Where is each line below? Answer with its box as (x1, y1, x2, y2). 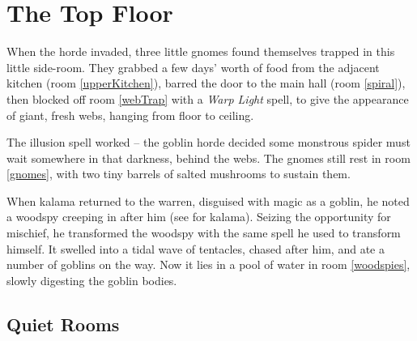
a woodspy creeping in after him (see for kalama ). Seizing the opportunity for (6, 208, 391, 225)
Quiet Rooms (6, 311, 120, 336)
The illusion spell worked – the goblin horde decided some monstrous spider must (6, 134, 411, 151)
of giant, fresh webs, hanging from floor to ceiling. (6, 106, 254, 123)
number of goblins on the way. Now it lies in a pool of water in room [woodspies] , (6, 256, 411, 273)
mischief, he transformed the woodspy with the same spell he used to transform (6, 224, 401, 241)
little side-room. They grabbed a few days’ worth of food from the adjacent (6, 58, 380, 75)
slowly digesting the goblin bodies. (6, 271, 177, 288)
